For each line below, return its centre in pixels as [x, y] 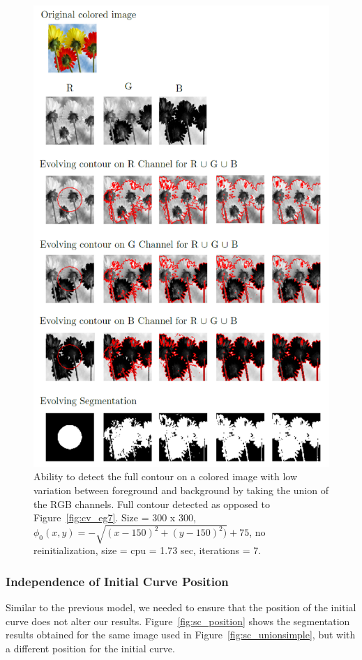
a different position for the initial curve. [90, 648]
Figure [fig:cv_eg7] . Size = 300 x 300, [115, 517]
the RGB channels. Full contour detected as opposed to [152, 504]
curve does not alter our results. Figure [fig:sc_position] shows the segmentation [178, 621]
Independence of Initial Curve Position [117, 581]
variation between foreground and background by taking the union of [181, 490]
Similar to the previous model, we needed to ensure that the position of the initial [181, 607]
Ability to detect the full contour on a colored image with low [166, 476]
